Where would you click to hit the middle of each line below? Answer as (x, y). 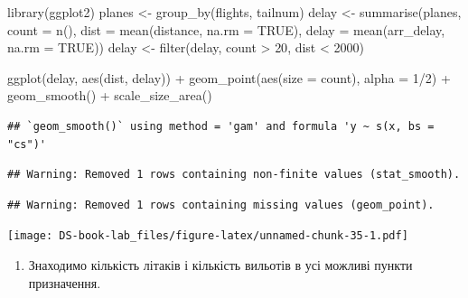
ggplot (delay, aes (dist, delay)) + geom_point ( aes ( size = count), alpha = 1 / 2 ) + (229, 77)
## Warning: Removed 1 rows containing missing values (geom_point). (221, 205)
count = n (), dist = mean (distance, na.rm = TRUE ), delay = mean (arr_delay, (226, 29)
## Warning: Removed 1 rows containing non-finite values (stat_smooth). (234, 175)
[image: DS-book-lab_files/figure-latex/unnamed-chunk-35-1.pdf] (208, 236)
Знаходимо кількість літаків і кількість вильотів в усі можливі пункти (220, 265)
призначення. (65, 282)
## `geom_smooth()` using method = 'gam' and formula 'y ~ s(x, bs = (221, 126)
